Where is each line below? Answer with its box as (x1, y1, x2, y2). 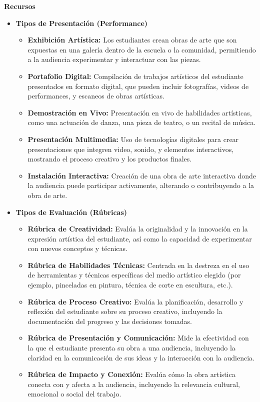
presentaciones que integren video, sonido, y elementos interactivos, (27, 143, 234, 154)
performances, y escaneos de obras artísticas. (27, 90, 164, 101)
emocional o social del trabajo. (27, 388, 121, 399)
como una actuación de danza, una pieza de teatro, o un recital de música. (27, 117, 256, 127)
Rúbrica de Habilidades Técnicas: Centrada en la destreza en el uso (27, 259, 249, 270)
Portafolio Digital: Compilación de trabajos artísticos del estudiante (27, 70, 243, 81)
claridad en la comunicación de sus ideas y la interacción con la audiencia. (27, 352, 254, 362)
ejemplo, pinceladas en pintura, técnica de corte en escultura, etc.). (27, 279, 233, 290)
